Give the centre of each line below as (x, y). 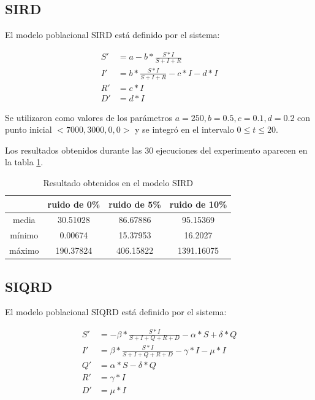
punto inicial (28, 129)
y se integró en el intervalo (184, 129)
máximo (24, 250)
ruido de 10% (198, 204)
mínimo (24, 235)
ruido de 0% (74, 204)
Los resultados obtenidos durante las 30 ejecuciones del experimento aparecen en (156, 150)
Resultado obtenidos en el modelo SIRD (118, 182)
